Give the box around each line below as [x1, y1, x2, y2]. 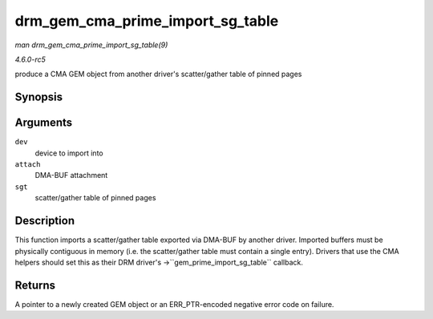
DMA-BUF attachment [34, 171, 108, 180]
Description [14, 214, 75, 228]
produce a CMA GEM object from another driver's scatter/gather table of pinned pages [14, 69, 302, 79]
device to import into [34, 148, 103, 158]
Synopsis [14, 91, 63, 104]
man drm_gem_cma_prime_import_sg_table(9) [14, 40, 168, 50]
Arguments [14, 116, 73, 130]
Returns [14, 278, 56, 292]
